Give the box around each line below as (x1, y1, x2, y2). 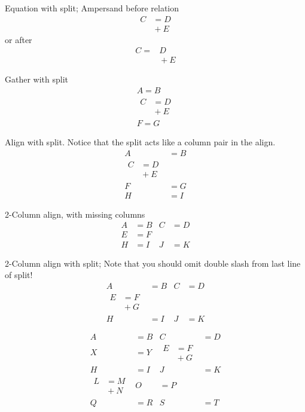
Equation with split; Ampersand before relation (5, 2, 179, 14)
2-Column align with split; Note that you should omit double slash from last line (5, 257, 301, 269)
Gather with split (5, 73, 69, 86)
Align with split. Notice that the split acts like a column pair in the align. (5, 136, 276, 148)
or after (5, 33, 32, 45)
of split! (5, 268, 33, 281)
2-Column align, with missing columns (5, 207, 145, 220)
